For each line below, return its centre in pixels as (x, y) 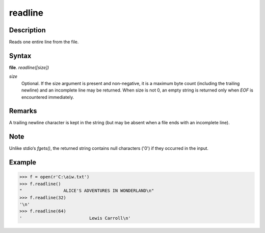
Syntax (20, 56)
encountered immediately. (48, 97)
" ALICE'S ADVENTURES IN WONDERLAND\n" (87, 191)
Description (27, 30)
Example (23, 162)
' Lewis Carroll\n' (75, 218)
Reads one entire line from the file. (44, 42)
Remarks (23, 111)
